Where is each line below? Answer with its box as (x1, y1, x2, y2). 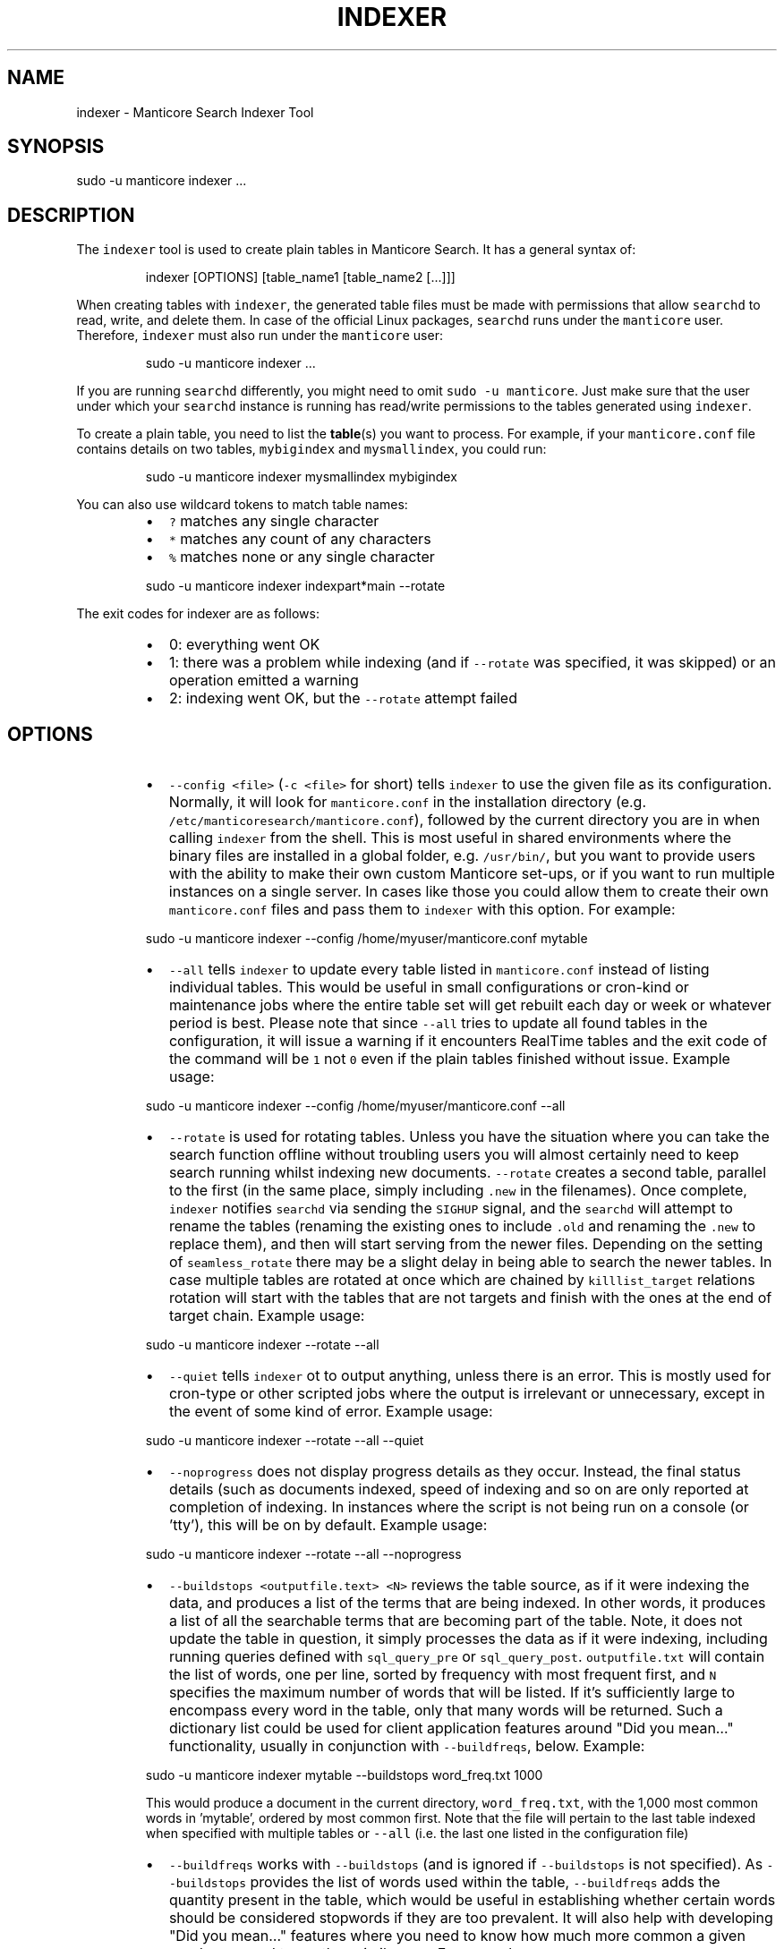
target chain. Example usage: (168, 1306, 365, 1325)
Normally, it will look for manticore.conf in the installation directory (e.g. (168, 793, 646, 812)
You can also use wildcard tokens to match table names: (76, 497, 408, 513)
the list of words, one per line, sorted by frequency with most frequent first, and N (168, 1665, 717, 1684)
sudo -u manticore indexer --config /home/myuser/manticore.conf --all (145, 1098, 566, 1114)
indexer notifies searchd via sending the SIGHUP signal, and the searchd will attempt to (168, 1199, 733, 1218)
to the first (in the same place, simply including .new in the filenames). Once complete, (168, 1181, 747, 1200)
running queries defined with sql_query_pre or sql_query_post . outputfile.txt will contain (168, 1647, 765, 1666)
